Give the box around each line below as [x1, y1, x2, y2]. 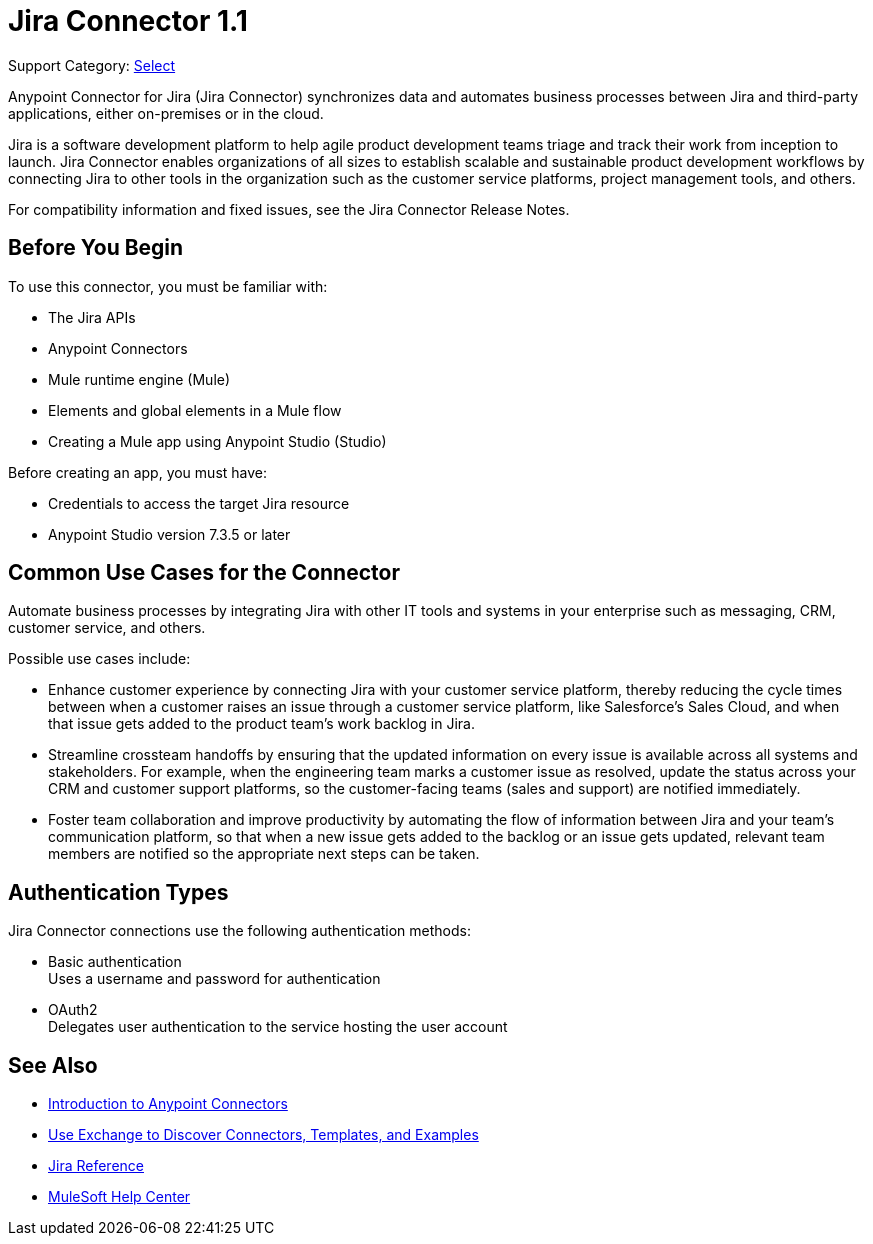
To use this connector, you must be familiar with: [8, 277, 328, 295]
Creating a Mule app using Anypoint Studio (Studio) [48, 432, 387, 450]
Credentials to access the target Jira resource [48, 494, 350, 512]
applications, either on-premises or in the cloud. [8, 104, 324, 122]
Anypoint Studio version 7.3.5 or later [48, 525, 291, 543]
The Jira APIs [48, 308, 136, 326]
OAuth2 [48, 1001, 98, 1019]
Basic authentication [48, 953, 182, 971]
